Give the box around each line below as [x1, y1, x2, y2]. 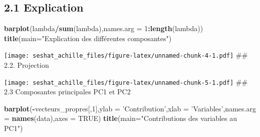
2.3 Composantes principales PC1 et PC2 [4, 86, 131, 97]
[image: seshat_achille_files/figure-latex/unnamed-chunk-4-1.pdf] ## [4, 50, 248, 60]
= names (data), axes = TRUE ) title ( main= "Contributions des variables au [4, 113, 237, 123]
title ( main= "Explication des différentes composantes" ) [4, 33, 172, 43]
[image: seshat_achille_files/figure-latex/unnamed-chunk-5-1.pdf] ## [4, 76, 248, 87]
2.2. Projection [4, 60, 49, 70]
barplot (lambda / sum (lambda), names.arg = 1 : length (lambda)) [4, 23, 203, 34]
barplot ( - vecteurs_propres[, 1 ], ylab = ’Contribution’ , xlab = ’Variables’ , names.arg [4, 103, 256, 113]
